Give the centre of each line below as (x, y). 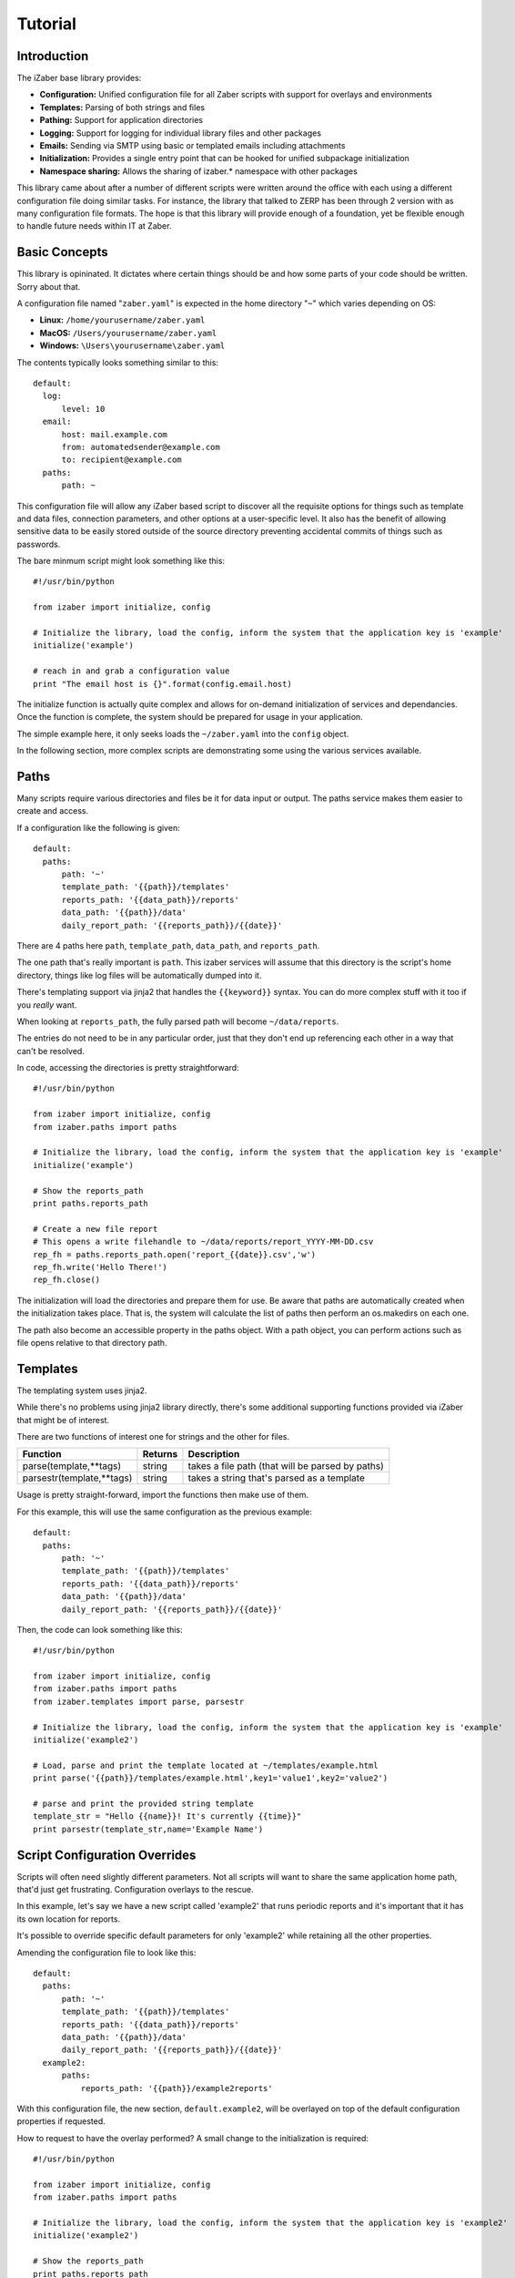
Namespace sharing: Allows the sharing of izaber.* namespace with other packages (199, 171)
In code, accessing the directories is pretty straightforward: (128, 1068)
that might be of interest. (63, 1420)
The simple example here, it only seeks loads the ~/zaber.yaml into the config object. (183, 734)
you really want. (47, 1005)
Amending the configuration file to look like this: (106, 1952)
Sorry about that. (49, 286)
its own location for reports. (69, 1919)
